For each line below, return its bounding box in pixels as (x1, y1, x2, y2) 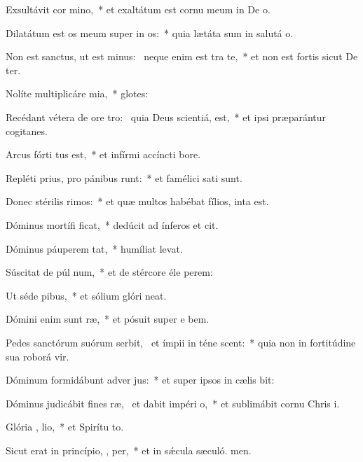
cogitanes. (6, 123, 48, 138)
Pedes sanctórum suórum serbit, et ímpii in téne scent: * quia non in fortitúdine (6, 335, 356, 349)
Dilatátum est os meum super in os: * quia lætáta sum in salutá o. (6, 25, 294, 40)
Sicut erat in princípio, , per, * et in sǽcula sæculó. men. (6, 442, 252, 457)
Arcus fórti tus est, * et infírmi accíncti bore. (6, 147, 201, 162)
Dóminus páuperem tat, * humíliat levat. (6, 241, 183, 255)
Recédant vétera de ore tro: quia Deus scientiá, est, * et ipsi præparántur (6, 109, 327, 124)
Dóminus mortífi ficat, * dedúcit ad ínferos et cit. (6, 217, 219, 232)
